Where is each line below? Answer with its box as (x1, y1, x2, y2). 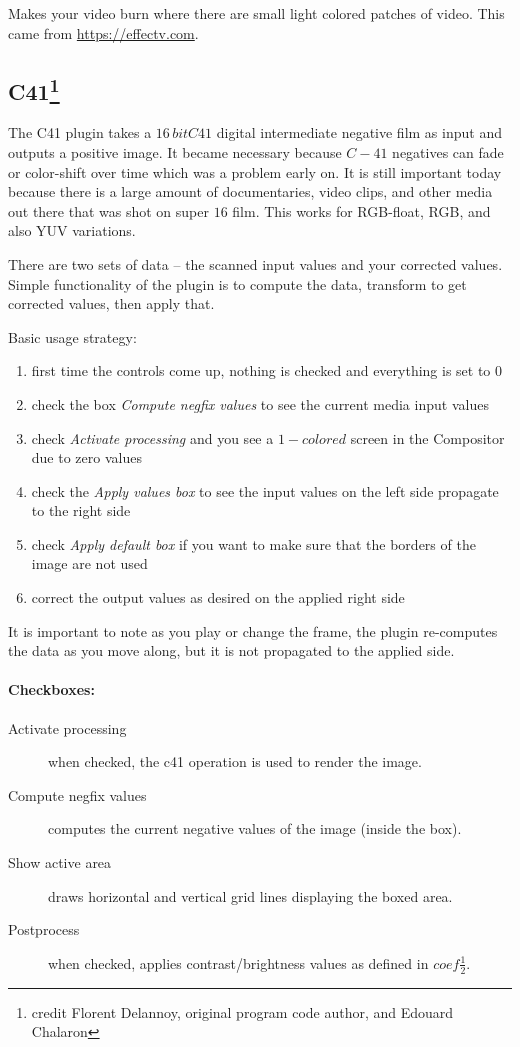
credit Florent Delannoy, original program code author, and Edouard (31, 1001, 454, 1022)
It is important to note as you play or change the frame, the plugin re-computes (8, 620, 498, 641)
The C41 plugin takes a (8, 122, 152, 143)
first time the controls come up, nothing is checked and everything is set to (31, 360, 491, 381)
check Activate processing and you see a (31, 427, 274, 448)
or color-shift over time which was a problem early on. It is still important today (8, 161, 502, 182)
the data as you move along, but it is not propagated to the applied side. (8, 640, 455, 661)
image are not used (31, 553, 148, 574)
